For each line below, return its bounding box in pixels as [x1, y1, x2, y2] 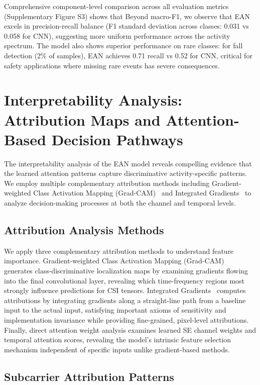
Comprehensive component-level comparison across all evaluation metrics [4, 1, 229, 11]
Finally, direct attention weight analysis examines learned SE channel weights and [4, 324, 256, 335]
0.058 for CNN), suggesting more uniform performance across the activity [4, 30, 230, 41]
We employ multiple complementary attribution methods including [4, 177, 210, 188]
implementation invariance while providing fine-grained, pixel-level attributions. [4, 314, 249, 325]
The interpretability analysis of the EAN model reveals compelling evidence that [4, 158, 252, 168]
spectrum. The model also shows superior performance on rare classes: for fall [4, 40, 243, 51]
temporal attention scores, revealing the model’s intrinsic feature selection [4, 334, 231, 345]
